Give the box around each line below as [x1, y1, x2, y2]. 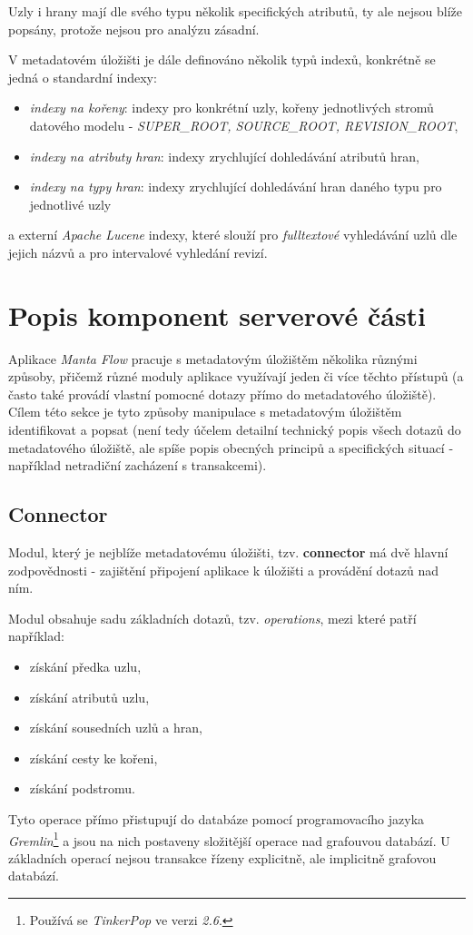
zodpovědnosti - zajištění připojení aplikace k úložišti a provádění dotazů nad [8, 560, 439, 579]
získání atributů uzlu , [29, 687, 150, 706]
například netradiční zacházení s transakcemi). [8, 456, 267, 475]
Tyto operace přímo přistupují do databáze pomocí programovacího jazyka [8, 809, 425, 828]
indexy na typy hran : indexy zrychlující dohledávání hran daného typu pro [29, 177, 442, 196]
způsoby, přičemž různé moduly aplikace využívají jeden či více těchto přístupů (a [8, 367, 464, 386]
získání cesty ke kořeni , [29, 748, 158, 767]
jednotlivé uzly [29, 194, 112, 213]
